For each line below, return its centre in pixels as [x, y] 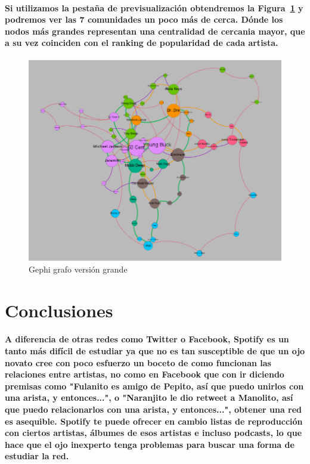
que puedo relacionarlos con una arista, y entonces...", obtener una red [154, 409]
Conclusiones [59, 310]
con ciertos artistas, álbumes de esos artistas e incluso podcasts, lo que [154, 433]
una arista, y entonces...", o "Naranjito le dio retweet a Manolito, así [149, 398]
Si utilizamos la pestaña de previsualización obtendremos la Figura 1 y [154, 7]
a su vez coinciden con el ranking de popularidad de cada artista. [142, 43]
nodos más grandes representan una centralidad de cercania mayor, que [155, 31]
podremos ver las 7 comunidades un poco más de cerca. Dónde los [144, 19]
